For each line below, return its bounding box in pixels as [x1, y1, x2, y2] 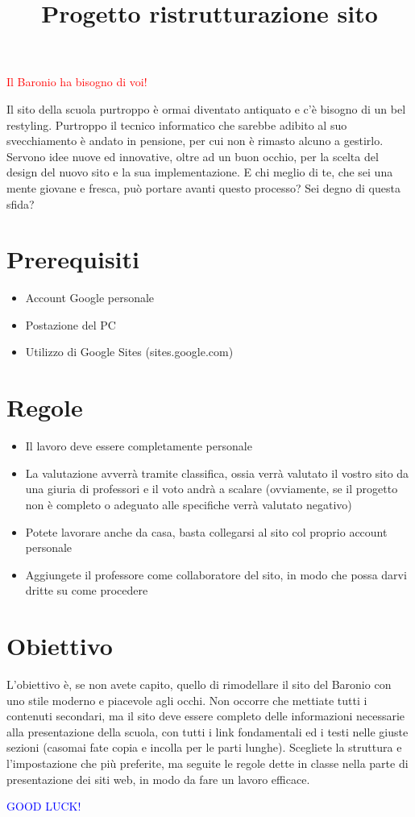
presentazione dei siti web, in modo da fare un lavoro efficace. [6, 770, 310, 787]
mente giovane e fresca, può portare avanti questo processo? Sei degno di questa [6, 179, 400, 196]
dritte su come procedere [25, 582, 148, 599]
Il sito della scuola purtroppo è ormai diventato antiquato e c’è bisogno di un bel [6, 100, 406, 117]
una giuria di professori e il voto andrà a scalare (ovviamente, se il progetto [25, 480, 398, 497]
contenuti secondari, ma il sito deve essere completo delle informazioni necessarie [6, 707, 405, 724]
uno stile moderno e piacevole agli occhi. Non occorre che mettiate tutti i [6, 691, 367, 708]
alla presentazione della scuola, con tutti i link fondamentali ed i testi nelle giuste [6, 723, 409, 740]
